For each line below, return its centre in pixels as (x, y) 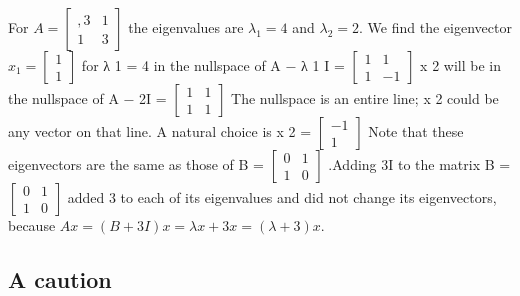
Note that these (416, 131)
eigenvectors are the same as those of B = (136, 164)
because (32, 225)
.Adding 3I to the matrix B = (419, 164)
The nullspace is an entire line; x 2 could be (365, 98)
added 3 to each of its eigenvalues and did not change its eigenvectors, (282, 197)
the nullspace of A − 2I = (87, 98)
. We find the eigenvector (435, 27)
